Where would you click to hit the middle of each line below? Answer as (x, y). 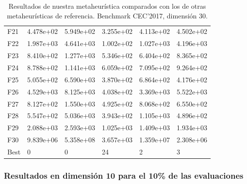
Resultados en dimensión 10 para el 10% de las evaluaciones (124, 175)
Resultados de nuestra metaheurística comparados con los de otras (107, 6)
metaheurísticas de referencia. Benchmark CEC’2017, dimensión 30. (107, 15)
